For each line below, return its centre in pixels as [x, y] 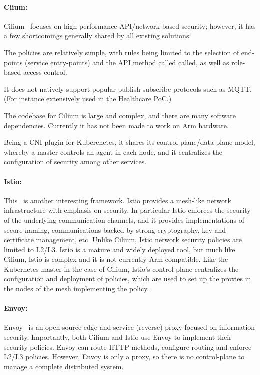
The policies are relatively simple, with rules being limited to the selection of [122, 52]
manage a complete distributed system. [64, 366]
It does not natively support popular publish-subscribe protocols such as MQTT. [128, 88]
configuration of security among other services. [75, 161]
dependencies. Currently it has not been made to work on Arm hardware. [116, 125]
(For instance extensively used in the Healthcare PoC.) [88, 98]
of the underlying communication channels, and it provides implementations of [124, 220]
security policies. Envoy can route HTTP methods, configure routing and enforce [128, 347]
